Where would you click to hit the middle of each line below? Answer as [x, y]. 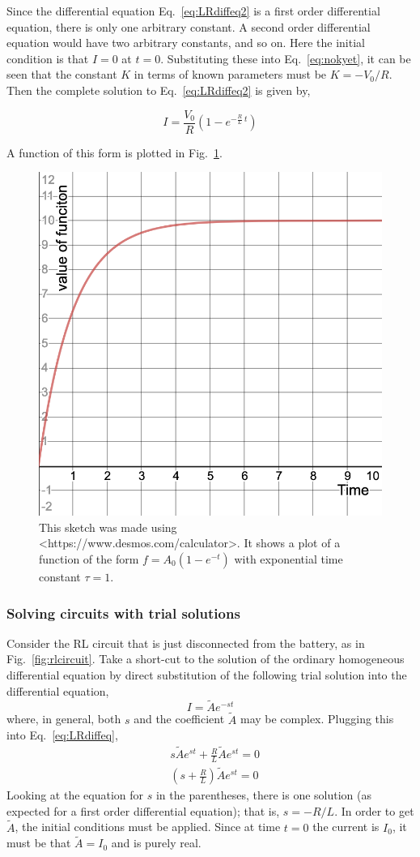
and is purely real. [156, 843]
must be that [39, 843]
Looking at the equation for [75, 795]
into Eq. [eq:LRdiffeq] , [62, 735]
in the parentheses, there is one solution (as [263, 795]
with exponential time [288, 559]
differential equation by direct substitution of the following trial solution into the [207, 675]
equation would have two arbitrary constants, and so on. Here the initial [186, 43]
